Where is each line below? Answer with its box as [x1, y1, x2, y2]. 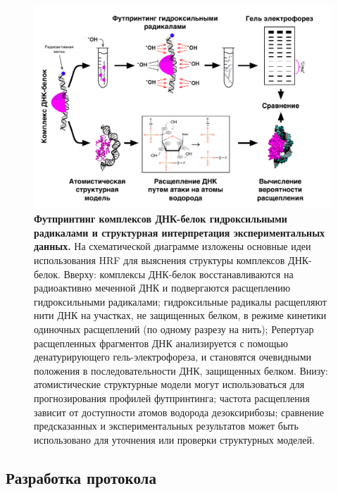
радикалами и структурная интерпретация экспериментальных [34, 225, 325, 239]
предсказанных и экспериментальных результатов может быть [34, 418, 299, 433]
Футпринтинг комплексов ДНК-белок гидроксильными [34, 211, 287, 226]
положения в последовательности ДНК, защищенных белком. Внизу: [34, 363, 328, 377]
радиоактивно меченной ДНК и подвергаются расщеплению [34, 280, 291, 295]
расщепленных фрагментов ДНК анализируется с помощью [34, 335, 289, 350]
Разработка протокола [6, 466, 156, 488]
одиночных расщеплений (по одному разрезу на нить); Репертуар [34, 321, 314, 336]
